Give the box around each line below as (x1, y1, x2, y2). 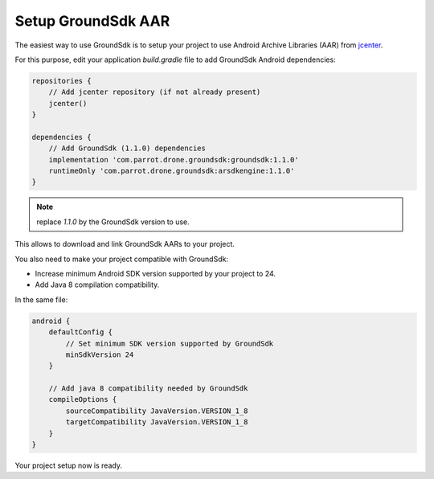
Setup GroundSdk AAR (14, 12, 170, 30)
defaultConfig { (48, 328, 113, 337)
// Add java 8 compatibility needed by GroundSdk (48, 384, 248, 393)
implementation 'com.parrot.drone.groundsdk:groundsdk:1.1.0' (48, 155, 299, 164)
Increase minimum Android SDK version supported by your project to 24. (35, 268, 276, 278)
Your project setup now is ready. (14, 461, 122, 470)
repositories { (31, 76, 92, 85)
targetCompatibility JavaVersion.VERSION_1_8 (65, 418, 248, 427)
